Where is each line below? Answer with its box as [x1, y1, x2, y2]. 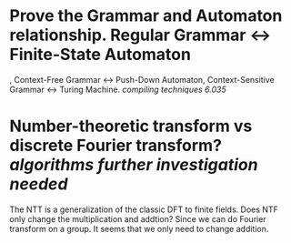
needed [9, 174, 68, 195]
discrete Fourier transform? [9, 136, 223, 156]
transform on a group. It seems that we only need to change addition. [9, 223, 269, 234]
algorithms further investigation [9, 155, 258, 176]
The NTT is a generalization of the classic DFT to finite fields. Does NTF [9, 204, 279, 215]
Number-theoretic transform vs [9, 116, 253, 137]
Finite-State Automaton [9, 45, 191, 65]
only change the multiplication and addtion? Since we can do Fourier [9, 213, 266, 224]
